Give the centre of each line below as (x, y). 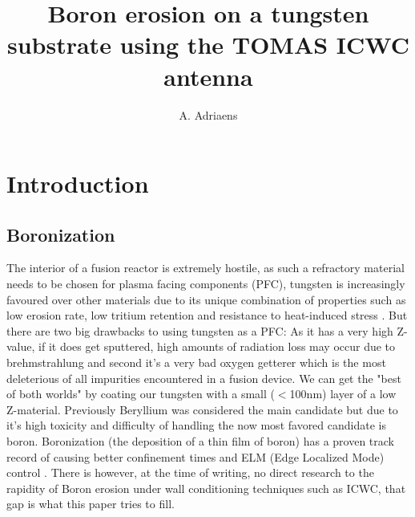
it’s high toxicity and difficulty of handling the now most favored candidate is (196, 425)
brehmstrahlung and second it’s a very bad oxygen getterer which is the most (196, 362)
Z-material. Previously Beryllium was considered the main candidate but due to (202, 409)
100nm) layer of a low (343, 394)
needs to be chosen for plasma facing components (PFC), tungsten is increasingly (206, 284)
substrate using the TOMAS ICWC (208, 45)
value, (21, 346)
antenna (208, 76)
